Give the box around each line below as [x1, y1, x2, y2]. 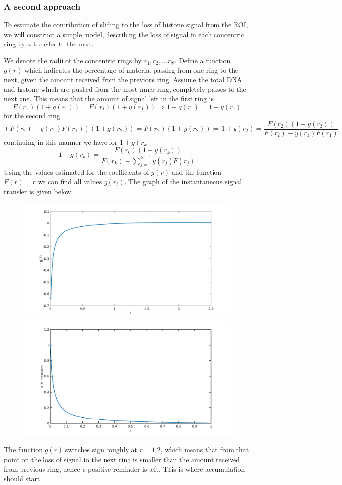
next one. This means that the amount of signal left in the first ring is [4, 93, 214, 104]
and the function [171, 167, 222, 177]
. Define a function [174, 55, 231, 65]
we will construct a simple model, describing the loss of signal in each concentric [4, 29, 244, 39]
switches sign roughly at [65, 444, 138, 455]
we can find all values [38, 176, 102, 187]
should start [4, 473, 40, 484]
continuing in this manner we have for [4, 136, 118, 147]
